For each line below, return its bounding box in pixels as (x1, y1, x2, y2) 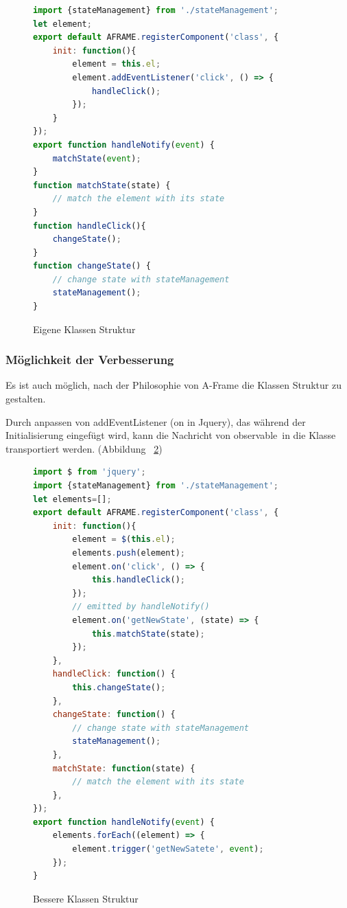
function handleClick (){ (33, 220, 146, 231)
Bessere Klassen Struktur (33, 891, 139, 905)
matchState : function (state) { (52, 763, 195, 773)
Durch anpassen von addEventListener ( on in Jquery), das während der (5, 414, 306, 429)
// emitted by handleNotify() (72, 602, 210, 612)
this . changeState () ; (72, 682, 166, 692)
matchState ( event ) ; (52, 153, 141, 163)
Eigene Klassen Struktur (33, 321, 136, 336)
